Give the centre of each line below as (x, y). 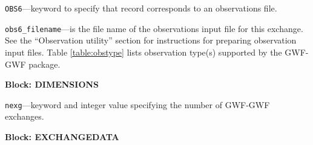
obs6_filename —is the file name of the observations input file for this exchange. (154, 28)
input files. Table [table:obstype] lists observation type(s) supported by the (143, 52)
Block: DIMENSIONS (52, 84)
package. (44, 64)
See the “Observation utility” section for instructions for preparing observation (151, 40)
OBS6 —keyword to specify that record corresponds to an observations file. (141, 8)
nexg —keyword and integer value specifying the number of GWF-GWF (137, 104)
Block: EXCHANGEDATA (62, 136)
